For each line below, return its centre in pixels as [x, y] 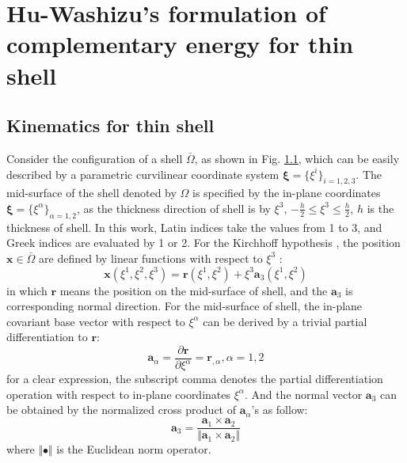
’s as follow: [280, 410]
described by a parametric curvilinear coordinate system [143, 174]
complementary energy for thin [180, 44]
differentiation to [47, 337]
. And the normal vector [303, 394]
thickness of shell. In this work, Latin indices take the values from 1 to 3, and [194, 227]
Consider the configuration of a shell [95, 158]
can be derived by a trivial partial [285, 321]
